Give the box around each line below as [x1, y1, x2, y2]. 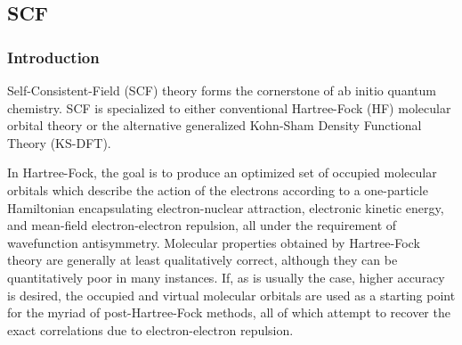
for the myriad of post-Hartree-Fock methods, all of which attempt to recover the [7, 303, 450, 322]
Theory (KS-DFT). [7, 133, 111, 152]
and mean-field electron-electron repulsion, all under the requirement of [7, 216, 397, 234]
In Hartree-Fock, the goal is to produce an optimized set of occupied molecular [7, 163, 437, 182]
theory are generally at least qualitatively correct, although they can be [7, 251, 398, 269]
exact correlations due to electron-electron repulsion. [7, 320, 294, 339]
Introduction [7, 45, 100, 68]
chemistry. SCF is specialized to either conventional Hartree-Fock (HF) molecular [7, 98, 451, 117]
